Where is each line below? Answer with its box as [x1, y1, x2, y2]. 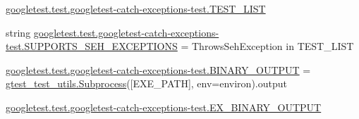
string [6, 25, 31, 39]
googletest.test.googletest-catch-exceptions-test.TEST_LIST [6, 1, 266, 15]
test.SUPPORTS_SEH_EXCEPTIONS [6, 39, 178, 54]
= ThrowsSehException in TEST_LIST [181, 39, 354, 54]
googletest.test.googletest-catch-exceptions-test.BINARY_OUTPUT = [6, 62, 311, 77]
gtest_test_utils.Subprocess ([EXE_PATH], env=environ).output [6, 76, 287, 91]
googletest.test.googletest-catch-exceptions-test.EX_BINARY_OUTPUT [6, 99, 322, 114]
